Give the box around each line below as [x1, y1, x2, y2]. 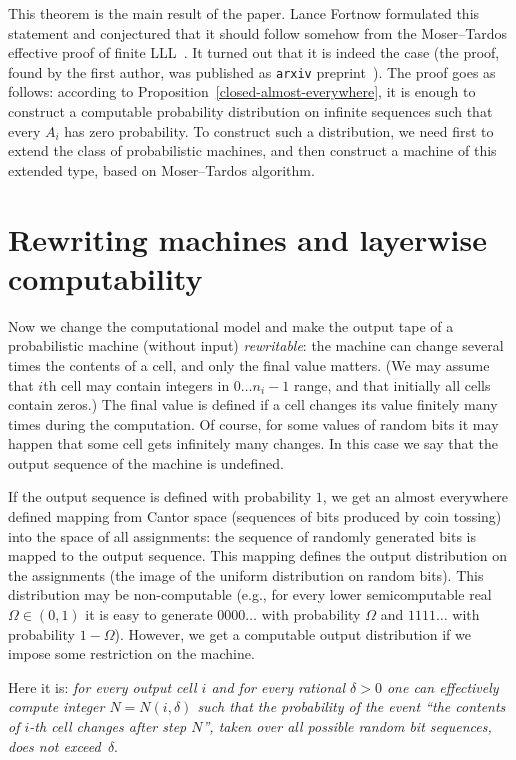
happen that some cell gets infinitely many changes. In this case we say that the [8, 433, 499, 454]
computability [8, 257, 203, 298]
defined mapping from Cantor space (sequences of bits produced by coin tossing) [8, 506, 502, 527]
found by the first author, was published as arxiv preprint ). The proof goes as [8, 61, 496, 82]
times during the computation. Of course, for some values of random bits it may [8, 413, 499, 434]
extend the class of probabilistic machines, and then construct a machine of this [8, 140, 497, 161]
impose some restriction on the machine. [8, 643, 255, 664]
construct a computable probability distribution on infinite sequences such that [8, 101, 493, 122]
